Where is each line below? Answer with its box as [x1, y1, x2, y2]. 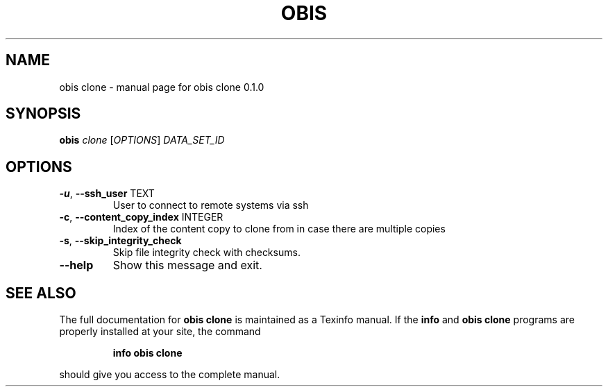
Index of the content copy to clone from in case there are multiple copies [112, 223, 446, 235]
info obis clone [112, 347, 183, 359]
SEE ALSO [6, 284, 76, 302]
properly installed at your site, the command [59, 325, 261, 338]
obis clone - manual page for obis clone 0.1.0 [59, 80, 264, 93]
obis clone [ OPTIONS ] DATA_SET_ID [59, 134, 225, 146]
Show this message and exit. [112, 258, 262, 273]
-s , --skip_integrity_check [59, 235, 182, 247]
